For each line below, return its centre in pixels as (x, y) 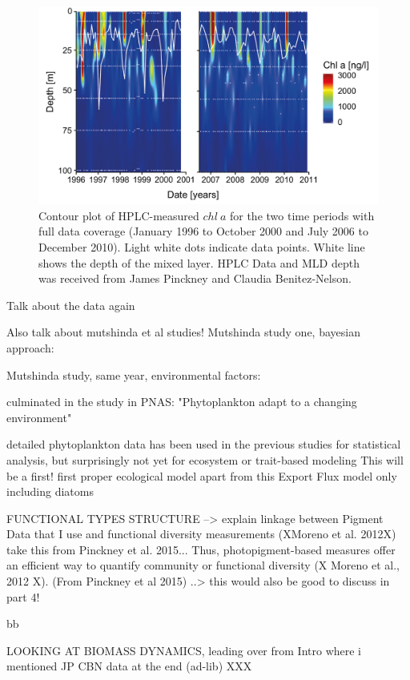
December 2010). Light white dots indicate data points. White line (202, 246)
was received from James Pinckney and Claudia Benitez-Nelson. (195, 278)
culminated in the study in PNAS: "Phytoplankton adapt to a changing (182, 402)
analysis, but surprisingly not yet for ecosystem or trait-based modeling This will (205, 459)
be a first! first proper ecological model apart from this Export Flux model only (202, 475)
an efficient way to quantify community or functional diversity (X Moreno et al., (203, 565)
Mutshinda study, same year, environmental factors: (134, 374)
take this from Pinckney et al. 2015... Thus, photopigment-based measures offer (201, 549)
